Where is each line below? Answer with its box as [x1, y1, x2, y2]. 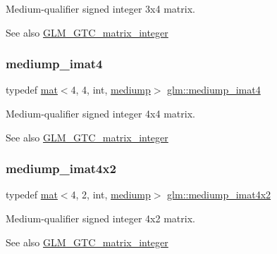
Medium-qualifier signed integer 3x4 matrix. [6, 1, 195, 15]
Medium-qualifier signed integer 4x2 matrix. [6, 211, 195, 225]
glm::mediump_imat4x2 [167, 187, 271, 202]
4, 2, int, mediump [70, 187, 151, 202]
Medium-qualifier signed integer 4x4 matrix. [6, 106, 195, 120]
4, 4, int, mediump [70, 82, 151, 97]
